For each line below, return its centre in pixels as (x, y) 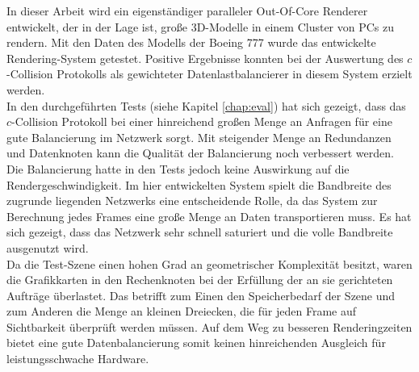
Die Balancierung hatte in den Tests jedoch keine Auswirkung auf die (178, 168)
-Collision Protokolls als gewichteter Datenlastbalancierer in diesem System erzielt (209, 74)
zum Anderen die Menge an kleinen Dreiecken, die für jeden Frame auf (181, 311)
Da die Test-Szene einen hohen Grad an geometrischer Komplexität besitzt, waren (209, 263)
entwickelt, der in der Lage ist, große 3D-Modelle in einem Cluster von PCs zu (201, 26)
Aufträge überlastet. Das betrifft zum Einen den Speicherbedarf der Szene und (201, 295)
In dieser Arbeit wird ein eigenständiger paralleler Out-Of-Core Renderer (187, 10)
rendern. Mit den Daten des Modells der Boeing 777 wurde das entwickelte (191, 42)
